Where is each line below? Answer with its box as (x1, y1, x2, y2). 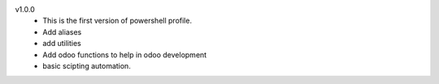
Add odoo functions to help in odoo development (42, 49, 207, 60)
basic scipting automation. (42, 61, 132, 70)
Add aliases (42, 27, 82, 36)
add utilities (42, 39, 81, 48)
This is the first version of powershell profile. (42, 16, 193, 26)
